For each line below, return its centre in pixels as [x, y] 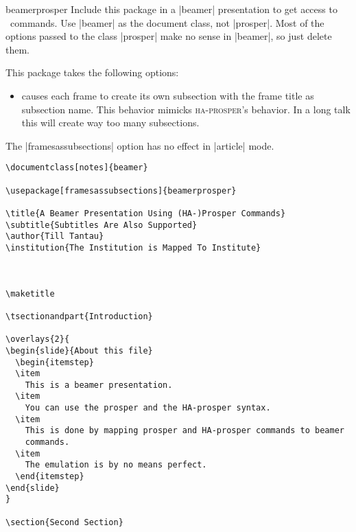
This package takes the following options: [92, 72]
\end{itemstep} [50, 477]
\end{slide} [33, 488]
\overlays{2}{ [38, 339]
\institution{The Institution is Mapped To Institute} [133, 247]
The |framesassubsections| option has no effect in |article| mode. [140, 145]
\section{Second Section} [64, 522]
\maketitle [30, 293]
